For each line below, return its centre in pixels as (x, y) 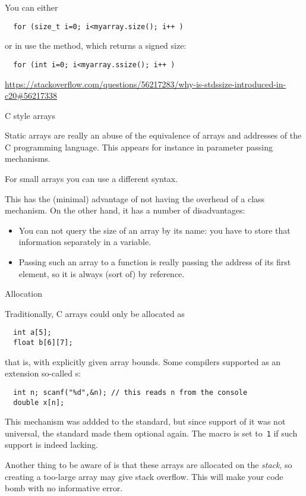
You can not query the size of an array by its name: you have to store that (154, 230)
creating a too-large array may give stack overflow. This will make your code (144, 476)
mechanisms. (28, 158)
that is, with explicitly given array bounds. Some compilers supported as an (143, 361)
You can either (31, 7)
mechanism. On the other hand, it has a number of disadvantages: (125, 210)
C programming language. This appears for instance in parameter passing (139, 147)
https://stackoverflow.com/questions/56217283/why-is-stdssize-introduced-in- (146, 84)
